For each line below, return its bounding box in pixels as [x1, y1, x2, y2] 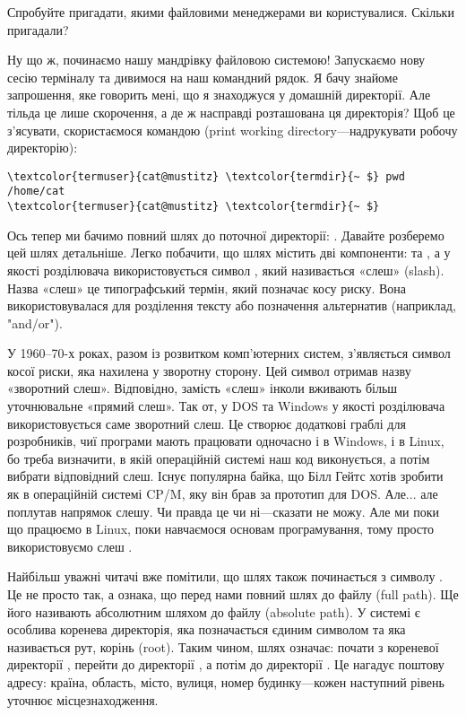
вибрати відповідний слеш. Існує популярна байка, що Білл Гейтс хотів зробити [7, 466, 444, 485]
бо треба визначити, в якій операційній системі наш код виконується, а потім [7, 449, 430, 467]
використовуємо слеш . [7, 536, 133, 555]
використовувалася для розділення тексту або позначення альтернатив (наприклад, [7, 296, 456, 315]
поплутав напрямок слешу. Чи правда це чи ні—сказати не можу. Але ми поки [7, 501, 439, 520]
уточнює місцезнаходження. [7, 690, 159, 709]
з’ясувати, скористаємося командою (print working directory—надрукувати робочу [7, 120, 458, 139]
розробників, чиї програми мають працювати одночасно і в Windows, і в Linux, [7, 432, 444, 450]
